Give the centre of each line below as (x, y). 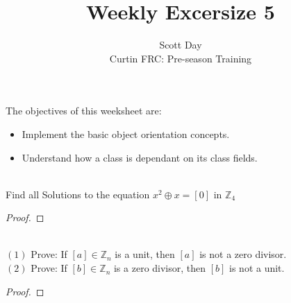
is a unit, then (145, 254)
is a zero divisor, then (160, 268)
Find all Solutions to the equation (78, 194)
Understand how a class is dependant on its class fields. (140, 157)
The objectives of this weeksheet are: (84, 111)
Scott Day (181, 45)
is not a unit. (257, 268)
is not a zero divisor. (243, 254)
